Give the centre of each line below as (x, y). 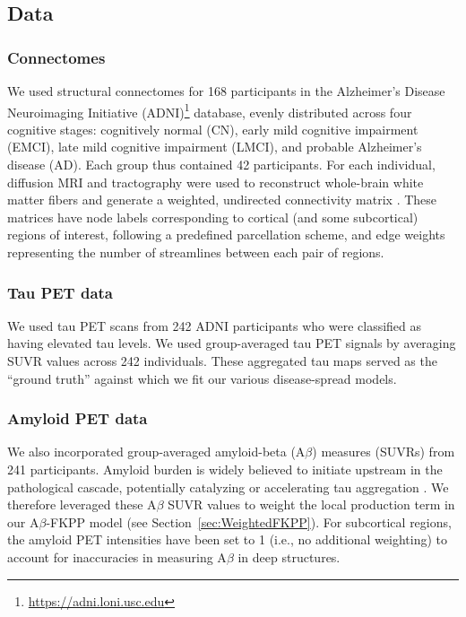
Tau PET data (60, 292)
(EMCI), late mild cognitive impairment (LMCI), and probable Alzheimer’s (215, 147)
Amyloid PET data (78, 418)
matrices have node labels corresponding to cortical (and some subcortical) (213, 217)
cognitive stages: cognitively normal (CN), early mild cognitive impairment (213, 129)
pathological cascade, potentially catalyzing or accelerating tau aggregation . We (228, 487)
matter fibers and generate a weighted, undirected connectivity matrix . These (222, 200)
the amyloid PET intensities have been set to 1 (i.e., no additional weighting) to (228, 539)
